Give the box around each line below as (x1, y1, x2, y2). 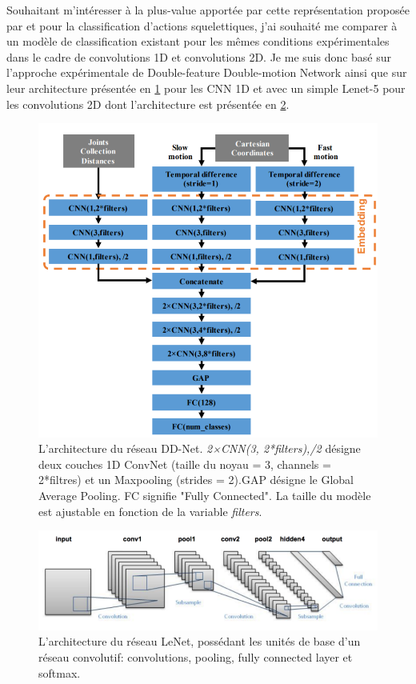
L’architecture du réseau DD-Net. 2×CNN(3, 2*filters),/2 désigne (38, 440, 361, 457)
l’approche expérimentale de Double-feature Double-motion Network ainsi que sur (6, 64, 407, 81)
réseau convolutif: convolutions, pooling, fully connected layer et (38, 648, 353, 665)
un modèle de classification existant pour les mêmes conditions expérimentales (6, 33, 390, 50)
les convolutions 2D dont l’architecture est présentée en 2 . (6, 95, 290, 112)
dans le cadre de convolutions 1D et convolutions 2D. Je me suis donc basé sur (6, 48, 392, 65)
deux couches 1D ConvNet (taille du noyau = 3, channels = (38, 455, 331, 472)
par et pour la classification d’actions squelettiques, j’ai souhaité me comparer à (6, 17, 398, 34)
